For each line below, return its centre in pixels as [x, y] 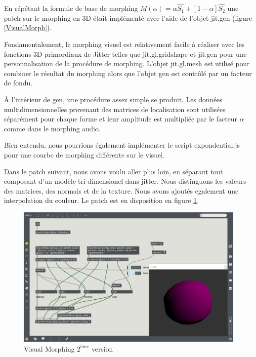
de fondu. [18, 83]
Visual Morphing [49, 348]
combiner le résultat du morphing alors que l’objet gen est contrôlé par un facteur [128, 73]
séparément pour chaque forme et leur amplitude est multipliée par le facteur [121, 119]
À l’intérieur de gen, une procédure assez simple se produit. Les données [113, 99]
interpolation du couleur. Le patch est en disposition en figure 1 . [102, 200]
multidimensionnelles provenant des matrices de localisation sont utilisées [115, 109]
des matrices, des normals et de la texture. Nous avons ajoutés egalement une [121, 190]
